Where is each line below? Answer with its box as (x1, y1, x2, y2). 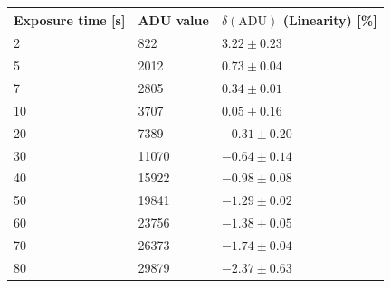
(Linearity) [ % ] (282, 10, 377, 29)
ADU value (138, 10, 209, 29)
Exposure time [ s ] (14, 10, 126, 29)
